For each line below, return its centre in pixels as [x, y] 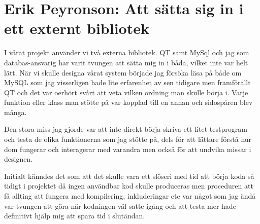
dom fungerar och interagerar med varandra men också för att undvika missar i [128, 149]
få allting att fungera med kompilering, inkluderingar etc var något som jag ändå [130, 196]
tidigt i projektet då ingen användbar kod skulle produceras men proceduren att [129, 186]
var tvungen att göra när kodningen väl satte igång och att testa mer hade [120, 206]
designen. [19, 159]
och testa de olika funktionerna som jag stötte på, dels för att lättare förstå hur [128, 139]
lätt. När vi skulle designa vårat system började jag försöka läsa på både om [123, 72]
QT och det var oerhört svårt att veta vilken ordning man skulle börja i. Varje [126, 92]
